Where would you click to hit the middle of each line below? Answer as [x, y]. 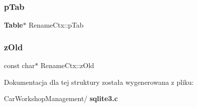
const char [19, 65]
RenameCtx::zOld [67, 65]
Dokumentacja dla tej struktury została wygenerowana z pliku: [99, 82]
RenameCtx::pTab [56, 25]
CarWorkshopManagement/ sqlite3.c [61, 98]
